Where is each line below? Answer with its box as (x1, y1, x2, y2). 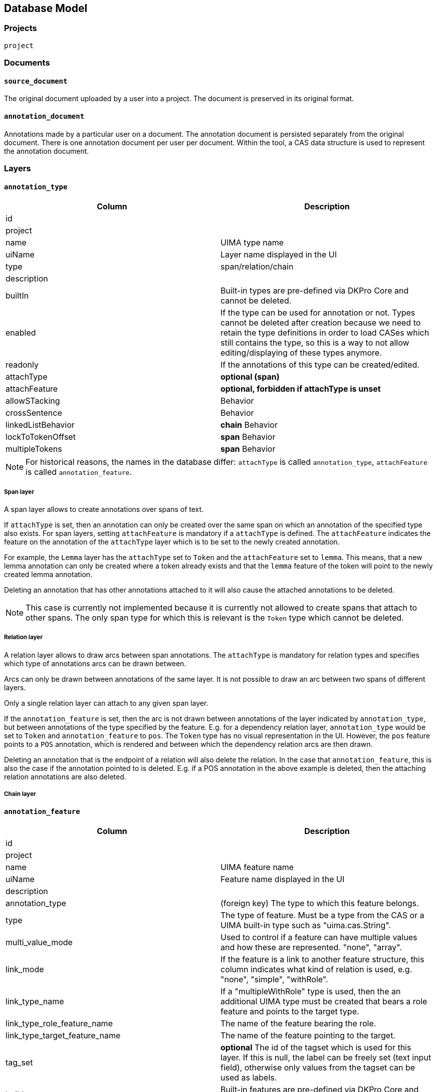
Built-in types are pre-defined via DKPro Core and (221, 286, 409, 296)
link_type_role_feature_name (6, 1018, 113, 1029)
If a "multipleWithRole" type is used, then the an (221, 986, 401, 997)
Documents (4, 58, 50, 68)
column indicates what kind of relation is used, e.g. (221, 964, 412, 975)
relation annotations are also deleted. (4, 772, 126, 781)
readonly (6, 360, 39, 370)
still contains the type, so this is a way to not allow (221, 338, 409, 348)
